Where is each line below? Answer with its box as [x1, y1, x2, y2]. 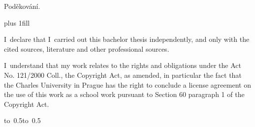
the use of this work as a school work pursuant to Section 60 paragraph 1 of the [4, 89, 245, 99]
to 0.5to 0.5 [4, 115, 41, 126]
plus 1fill [4, 17, 30, 28]
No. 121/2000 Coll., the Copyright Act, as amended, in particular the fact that [4, 69, 242, 80]
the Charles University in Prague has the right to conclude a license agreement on [4, 79, 251, 90]
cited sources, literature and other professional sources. [4, 43, 169, 54]
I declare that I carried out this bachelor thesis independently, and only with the [4, 34, 250, 44]
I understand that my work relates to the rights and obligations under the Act [4, 60, 241, 70]
